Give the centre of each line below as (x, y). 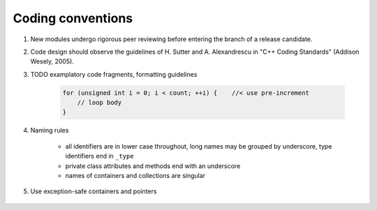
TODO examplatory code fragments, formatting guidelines (114, 74)
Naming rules (50, 130)
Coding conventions (73, 18)
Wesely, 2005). (52, 61)
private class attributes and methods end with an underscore (153, 166)
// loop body (99, 103)
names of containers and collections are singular (135, 176)
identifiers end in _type (99, 156)
